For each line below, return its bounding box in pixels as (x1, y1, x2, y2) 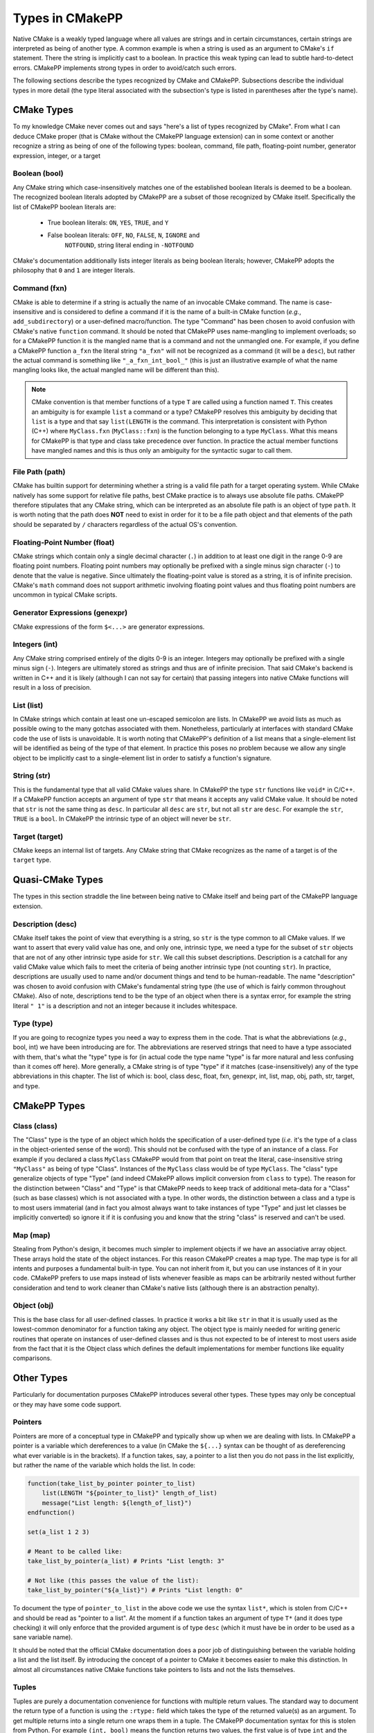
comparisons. (12, 1354, 52, 1362)
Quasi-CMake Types (12, 874, 104, 886)
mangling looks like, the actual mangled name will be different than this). (12, 366, 220, 374)
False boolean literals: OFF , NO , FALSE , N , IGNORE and (47, 231, 200, 239)
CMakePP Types (12, 1099, 86, 1112)
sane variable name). (12, 1633, 73, 1641)
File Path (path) (12, 467, 66, 476)
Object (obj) (12, 1300, 54, 1310)
